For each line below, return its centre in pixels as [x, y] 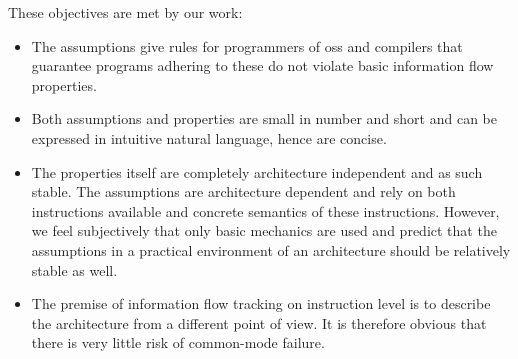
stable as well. [74, 269]
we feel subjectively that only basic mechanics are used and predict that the [264, 230]
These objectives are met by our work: [125, 12]
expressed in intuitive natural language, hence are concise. [209, 137]
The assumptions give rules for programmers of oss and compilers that [247, 45]
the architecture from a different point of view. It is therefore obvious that [259, 322]
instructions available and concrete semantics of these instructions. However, [265, 210]
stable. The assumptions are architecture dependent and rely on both [243, 191]
